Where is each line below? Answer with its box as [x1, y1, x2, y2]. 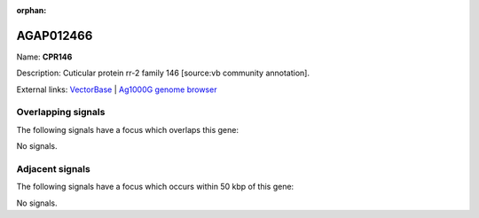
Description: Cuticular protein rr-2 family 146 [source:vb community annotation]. [16, 67, 310, 79]
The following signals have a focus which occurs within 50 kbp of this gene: [16, 182, 294, 192]
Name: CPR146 [16, 51, 73, 62]
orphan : [16, 5, 47, 15]
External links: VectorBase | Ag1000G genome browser [16, 84, 217, 95]
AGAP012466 [16, 27, 93, 43]
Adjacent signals [16, 162, 90, 175]
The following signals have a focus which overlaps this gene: [16, 124, 239, 135]
